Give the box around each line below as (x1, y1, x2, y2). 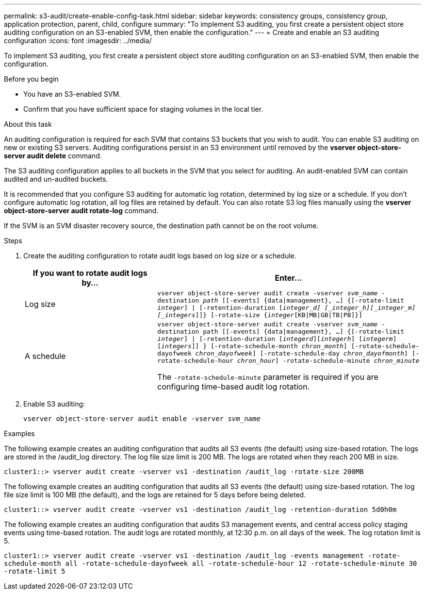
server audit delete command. (4, 152, 102, 160)
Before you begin (4, 75, 59, 83)
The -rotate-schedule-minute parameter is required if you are (157, 372, 378, 382)
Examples (4, 429, 35, 438)
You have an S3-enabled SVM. (23, 90, 121, 98)
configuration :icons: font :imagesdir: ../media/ (4, 36, 152, 45)
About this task (4, 120, 52, 128)
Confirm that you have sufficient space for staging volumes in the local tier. (23, 105, 263, 113)
